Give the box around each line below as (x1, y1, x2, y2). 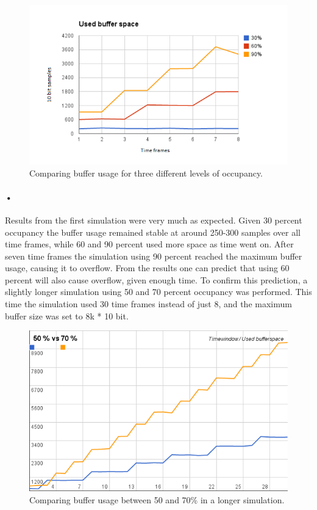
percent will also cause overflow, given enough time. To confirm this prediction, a (5, 273, 308, 286)
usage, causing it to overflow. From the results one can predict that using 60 (5, 261, 290, 274)
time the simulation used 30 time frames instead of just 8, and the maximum (5, 297, 292, 310)
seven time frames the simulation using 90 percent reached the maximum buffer (5, 249, 302, 262)
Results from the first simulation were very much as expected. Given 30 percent (5, 213, 302, 226)
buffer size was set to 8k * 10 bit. (5, 309, 129, 322)
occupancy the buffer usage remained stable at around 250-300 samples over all (5, 225, 301, 238)
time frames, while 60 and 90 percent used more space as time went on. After (5, 238, 294, 250)
